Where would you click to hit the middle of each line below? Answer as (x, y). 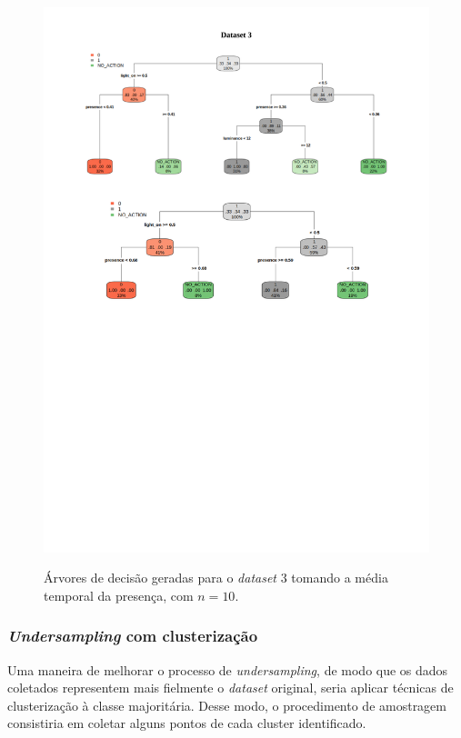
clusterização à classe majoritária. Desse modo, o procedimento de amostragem (227, 705)
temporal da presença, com (119, 595)
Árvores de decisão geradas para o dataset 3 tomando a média (216, 578)
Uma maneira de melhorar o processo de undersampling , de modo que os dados (228, 669)
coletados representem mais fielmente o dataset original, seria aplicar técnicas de (230, 688)
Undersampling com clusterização (133, 636)
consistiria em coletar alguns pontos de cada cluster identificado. (187, 723)
